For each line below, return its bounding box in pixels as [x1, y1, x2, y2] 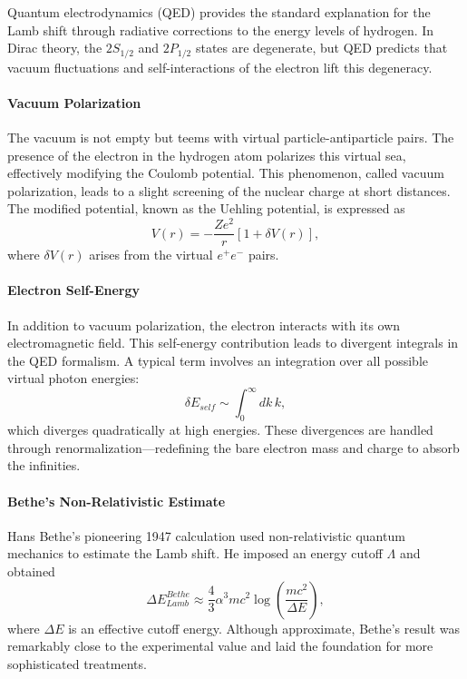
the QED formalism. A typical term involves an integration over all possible [7, 350, 429, 369]
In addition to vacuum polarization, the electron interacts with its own [7, 315, 401, 334]
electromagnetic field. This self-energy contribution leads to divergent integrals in [7, 333, 459, 352]
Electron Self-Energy [7, 280, 140, 300]
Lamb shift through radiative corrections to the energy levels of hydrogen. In [7, 20, 434, 39]
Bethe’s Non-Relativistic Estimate [7, 491, 226, 510]
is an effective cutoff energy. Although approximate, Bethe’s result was [68, 618, 461, 637]
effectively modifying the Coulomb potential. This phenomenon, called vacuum [7, 163, 444, 182]
